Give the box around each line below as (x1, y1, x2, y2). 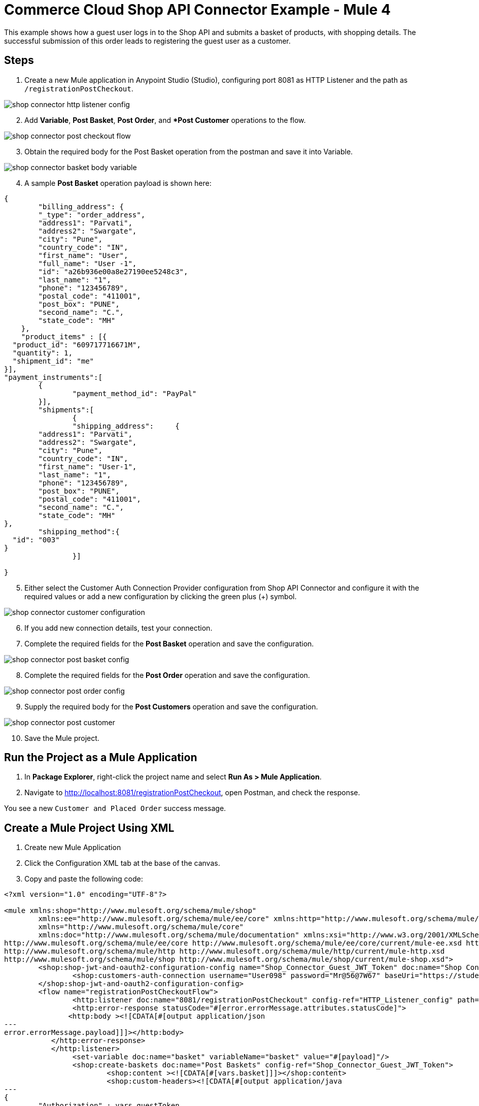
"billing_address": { (38, 202, 124, 211)
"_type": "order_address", (38, 210, 146, 219)
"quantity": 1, (12, 348, 73, 357)
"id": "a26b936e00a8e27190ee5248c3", (38, 267, 188, 276)
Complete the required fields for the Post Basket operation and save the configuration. (24, 639, 314, 648)
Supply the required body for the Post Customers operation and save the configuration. (24, 702, 318, 711)
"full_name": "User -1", (38, 259, 137, 268)
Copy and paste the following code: (24, 874, 143, 884)
